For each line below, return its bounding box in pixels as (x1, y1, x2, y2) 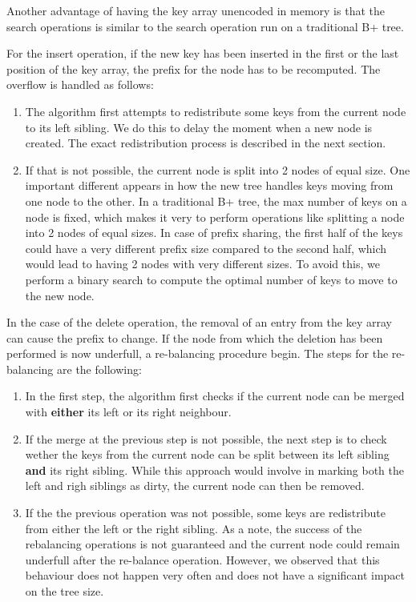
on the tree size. (25, 583, 104, 599)
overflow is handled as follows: (6, 76, 154, 93)
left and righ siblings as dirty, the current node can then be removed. (25, 477, 365, 494)
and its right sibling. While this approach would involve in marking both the (25, 461, 404, 478)
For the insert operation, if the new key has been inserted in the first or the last (6, 45, 399, 62)
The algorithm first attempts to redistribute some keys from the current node (25, 102, 406, 119)
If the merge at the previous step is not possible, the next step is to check (25, 430, 387, 447)
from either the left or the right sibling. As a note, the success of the (25, 520, 362, 536)
